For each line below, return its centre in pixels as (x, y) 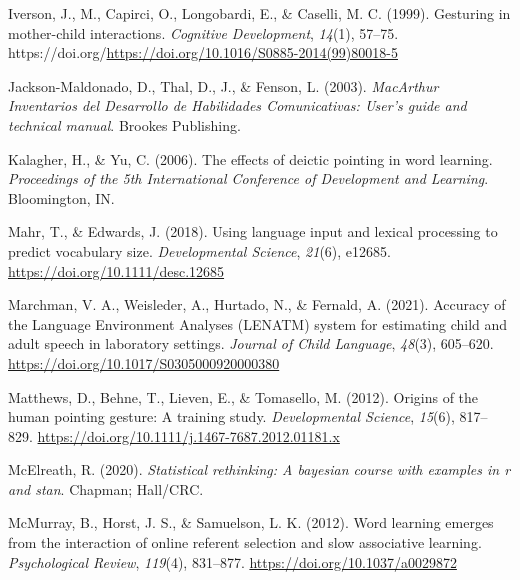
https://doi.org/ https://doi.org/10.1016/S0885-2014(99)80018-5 (203, 52)
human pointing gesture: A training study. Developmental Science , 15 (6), (231, 416)
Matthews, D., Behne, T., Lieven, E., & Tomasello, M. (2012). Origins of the (243, 396)
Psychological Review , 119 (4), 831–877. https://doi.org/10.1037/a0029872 (232, 561)
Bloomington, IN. (61, 197)
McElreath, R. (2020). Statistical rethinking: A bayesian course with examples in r (259, 469)
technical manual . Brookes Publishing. (124, 124)
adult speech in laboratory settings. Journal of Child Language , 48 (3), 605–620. (251, 343)
